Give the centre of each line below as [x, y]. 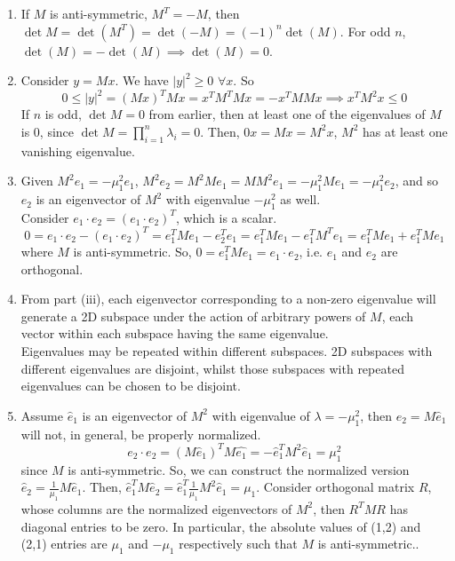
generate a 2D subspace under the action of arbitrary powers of [193, 316]
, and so [417, 181]
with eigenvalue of [261, 415]
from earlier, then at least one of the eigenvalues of [287, 114]
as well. [300, 199]
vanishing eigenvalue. [78, 150]
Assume [42, 415]
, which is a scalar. [226, 217]
